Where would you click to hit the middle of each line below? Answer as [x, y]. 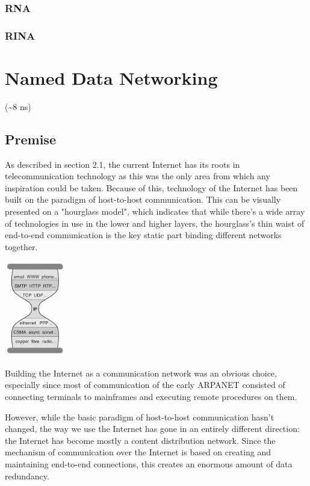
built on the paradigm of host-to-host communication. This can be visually [143, 199]
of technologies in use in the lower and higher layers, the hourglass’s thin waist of [155, 223]
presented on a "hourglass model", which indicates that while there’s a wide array [155, 211]
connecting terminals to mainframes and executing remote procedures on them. [151, 396]
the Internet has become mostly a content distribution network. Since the [140, 440]
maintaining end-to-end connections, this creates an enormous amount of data [149, 463]
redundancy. [27, 475]
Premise [30, 139]
